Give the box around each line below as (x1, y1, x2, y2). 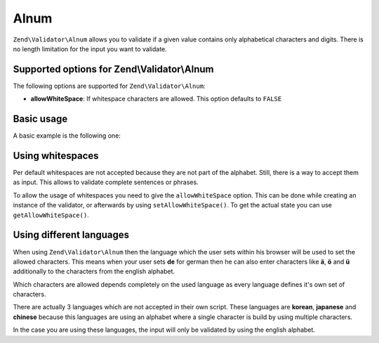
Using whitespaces (13, 150, 99, 162)
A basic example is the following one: (13, 131, 121, 140)
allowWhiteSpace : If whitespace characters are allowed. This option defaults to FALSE (30, 95, 282, 103)
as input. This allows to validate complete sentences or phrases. (13, 178, 199, 186)
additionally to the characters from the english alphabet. (13, 267, 175, 276)
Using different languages (13, 229, 130, 241)
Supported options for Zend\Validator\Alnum (13, 63, 214, 75)
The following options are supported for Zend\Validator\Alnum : (13, 82, 206, 90)
